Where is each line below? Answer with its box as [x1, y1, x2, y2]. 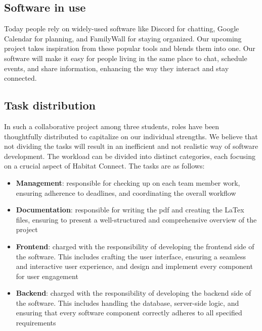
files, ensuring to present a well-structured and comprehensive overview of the [16, 214, 257, 225]
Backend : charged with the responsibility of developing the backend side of [16, 288, 251, 298]
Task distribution [4, 97, 96, 113]
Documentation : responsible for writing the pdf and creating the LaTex [16, 204, 244, 215]
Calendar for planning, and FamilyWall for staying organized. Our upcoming [4, 33, 242, 43]
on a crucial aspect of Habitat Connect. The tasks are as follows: [4, 160, 205, 171]
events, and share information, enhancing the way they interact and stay [4, 63, 229, 73]
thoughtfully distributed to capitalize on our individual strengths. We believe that [4, 131, 258, 141]
